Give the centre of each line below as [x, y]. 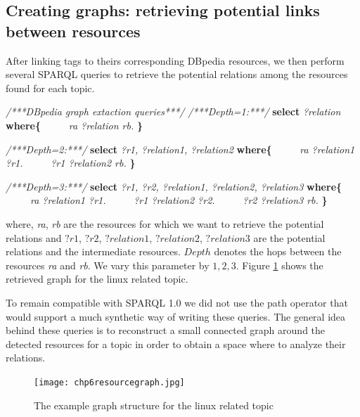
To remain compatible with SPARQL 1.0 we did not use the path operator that [177, 302]
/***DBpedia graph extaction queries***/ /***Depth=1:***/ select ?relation [173, 111]
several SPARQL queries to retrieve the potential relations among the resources [177, 74]
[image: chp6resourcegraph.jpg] [109, 382]
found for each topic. [50, 88]
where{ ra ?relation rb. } [74, 125]
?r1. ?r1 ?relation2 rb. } [71, 163]
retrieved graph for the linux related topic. [97, 279]
